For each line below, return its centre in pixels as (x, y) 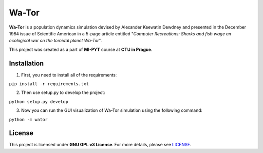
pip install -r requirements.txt (49, 84)
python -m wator (28, 119)
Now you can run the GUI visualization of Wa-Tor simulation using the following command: (112, 110)
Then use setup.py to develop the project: (63, 92)
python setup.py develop (38, 101)
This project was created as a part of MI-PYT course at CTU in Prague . (81, 49)
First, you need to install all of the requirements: (69, 75)
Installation (26, 63)
